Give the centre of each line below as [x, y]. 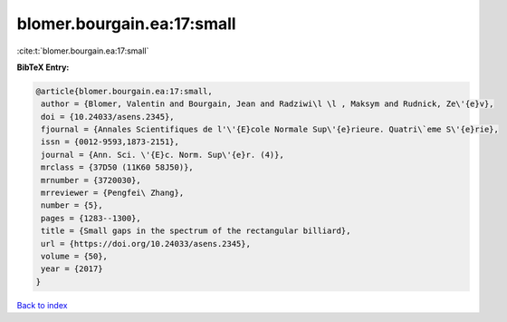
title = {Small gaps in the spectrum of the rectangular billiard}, [196, 231]
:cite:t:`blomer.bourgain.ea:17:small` [83, 51]
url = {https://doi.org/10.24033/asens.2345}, [146, 244]
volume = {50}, [75, 256]
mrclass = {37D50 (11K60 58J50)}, [117, 167]
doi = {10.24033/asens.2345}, [108, 117]
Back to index [42, 305]
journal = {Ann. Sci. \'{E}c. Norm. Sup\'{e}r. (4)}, [163, 155]
